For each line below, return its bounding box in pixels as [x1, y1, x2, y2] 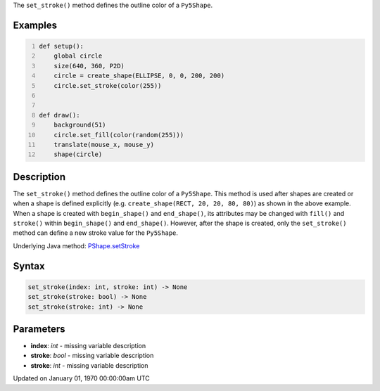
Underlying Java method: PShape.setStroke [13, 241, 140, 250]
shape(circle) [53, 150, 103, 158]
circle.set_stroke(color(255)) [53, 82, 162, 89]
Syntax [13, 260, 45, 272]
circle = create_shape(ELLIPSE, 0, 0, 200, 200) [53, 72, 225, 80]
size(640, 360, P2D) [53, 62, 125, 70]
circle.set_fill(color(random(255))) [53, 131, 184, 139]
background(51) [53, 121, 106, 129]
